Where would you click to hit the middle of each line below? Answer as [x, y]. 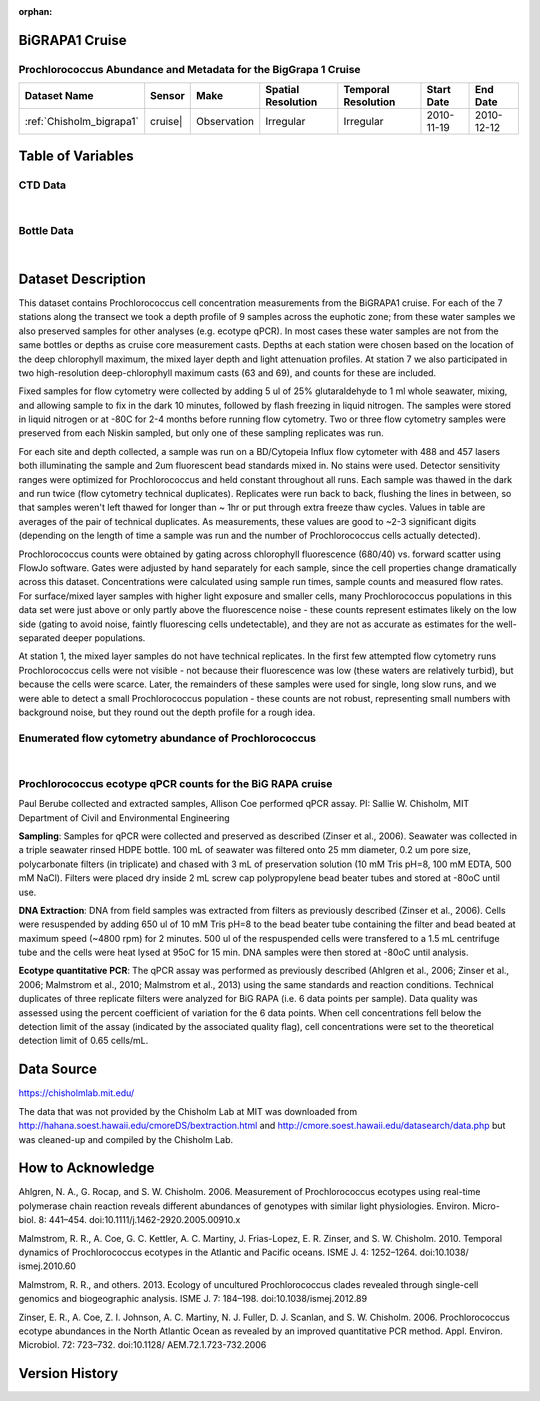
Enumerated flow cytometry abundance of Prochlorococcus [167, 738]
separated [39, 637]
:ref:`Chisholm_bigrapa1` [81, 122]
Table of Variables [76, 155]
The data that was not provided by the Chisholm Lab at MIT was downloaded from [188, 1111]
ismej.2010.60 [47, 1266]
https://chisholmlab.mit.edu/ [76, 1093]
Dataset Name [59, 96]
